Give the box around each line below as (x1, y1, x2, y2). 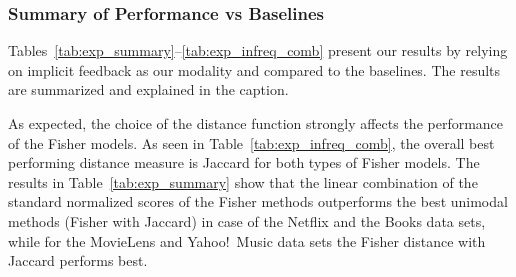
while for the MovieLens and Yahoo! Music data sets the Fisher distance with (8, 230, 486, 251)
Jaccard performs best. (8, 250, 148, 271)
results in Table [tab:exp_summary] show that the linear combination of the (8, 171, 478, 192)
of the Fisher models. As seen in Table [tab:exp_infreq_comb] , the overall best (8, 132, 495, 153)
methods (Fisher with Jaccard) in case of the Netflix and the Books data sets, (8, 210, 486, 231)
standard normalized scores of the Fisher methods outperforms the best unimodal (8, 191, 508, 212)
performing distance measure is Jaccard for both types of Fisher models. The (8, 152, 480, 173)
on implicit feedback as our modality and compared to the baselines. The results (8, 59, 501, 80)
